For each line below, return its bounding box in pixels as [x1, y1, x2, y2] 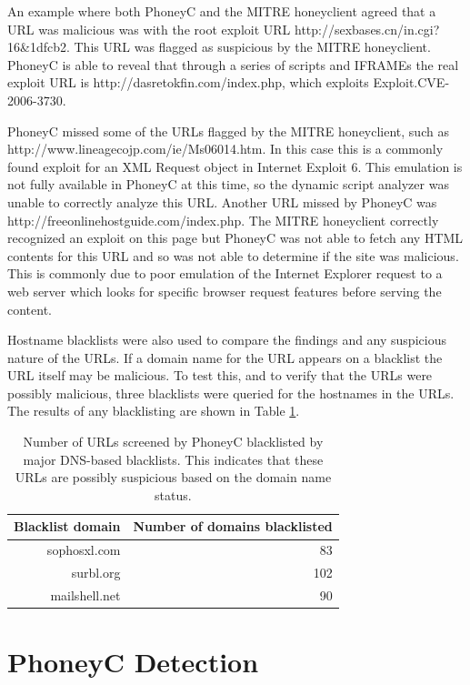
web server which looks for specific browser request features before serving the [7, 281, 442, 300]
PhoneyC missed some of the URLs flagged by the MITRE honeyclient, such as [7, 121, 449, 140]
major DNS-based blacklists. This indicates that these [23, 449, 324, 468]
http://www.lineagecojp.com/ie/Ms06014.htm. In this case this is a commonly [7, 139, 444, 158]
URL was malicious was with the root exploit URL [7, 19, 291, 38]
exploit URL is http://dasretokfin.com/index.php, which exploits [7, 73, 369, 92]
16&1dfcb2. [7, 37, 70, 56]
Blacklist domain [14, 517, 121, 536]
